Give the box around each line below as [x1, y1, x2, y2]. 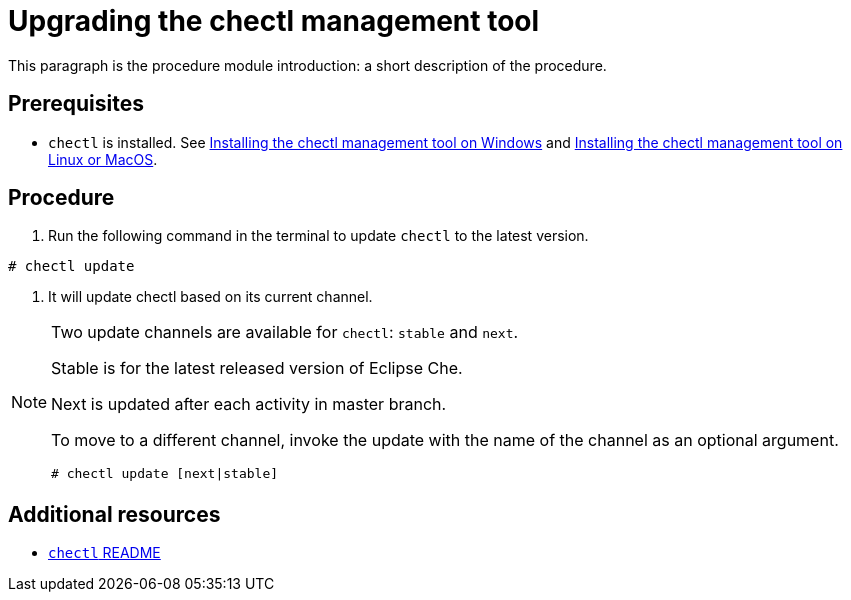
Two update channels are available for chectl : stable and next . [51, 322, 519, 343]
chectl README [48, 544, 161, 562]
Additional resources [8, 501, 221, 527]
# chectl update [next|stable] [51, 466, 279, 482]
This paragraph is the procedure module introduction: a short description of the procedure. [8, 56, 607, 74]
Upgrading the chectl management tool [8, 4, 540, 38]
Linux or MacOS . [48, 150, 158, 168]
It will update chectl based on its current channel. [48, 288, 373, 306]
